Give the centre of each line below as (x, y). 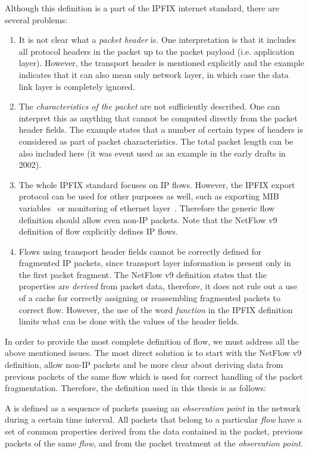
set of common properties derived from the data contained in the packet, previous (154, 431)
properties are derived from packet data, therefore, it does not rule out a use (158, 286)
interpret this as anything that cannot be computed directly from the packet (158, 118)
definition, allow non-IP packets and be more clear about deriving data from (144, 365)
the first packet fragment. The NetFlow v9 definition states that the (143, 274)
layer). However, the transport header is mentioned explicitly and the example (161, 63)
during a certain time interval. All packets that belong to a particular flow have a (153, 419)
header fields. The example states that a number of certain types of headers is (161, 129)
